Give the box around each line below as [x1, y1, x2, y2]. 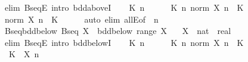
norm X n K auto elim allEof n [4, 13, 159, 25]
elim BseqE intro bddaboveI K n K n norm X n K [4, 1, 244, 13]
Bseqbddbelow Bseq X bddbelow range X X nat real [4, 24, 231, 37]
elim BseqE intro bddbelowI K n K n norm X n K [4, 36, 244, 48]
